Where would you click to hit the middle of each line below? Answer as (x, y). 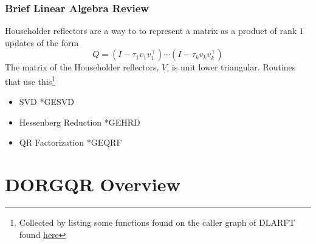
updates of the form (42, 42)
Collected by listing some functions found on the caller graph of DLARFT (157, 222)
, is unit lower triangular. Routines (231, 67)
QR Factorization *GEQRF (70, 142)
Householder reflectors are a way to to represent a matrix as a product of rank (151, 31)
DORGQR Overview (93, 184)
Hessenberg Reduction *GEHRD (80, 122)
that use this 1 (30, 80)
